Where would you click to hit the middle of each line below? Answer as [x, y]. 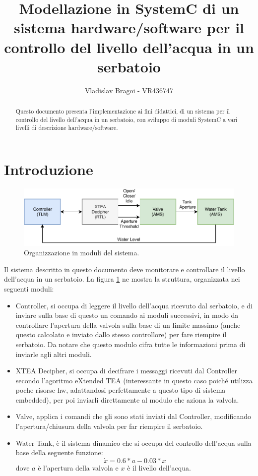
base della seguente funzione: [59, 452]
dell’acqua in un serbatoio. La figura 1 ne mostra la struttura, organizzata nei [122, 279]
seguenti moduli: [29, 288]
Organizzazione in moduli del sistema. [82, 253]
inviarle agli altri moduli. [54, 354]
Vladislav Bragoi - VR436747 [129, 90]
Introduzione [49, 169]
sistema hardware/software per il [129, 28]
